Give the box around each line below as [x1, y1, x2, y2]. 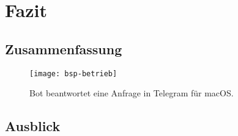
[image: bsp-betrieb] [29, 69, 117, 78]
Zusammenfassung [5, 39, 122, 58]
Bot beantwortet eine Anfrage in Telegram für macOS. [29, 87, 234, 99]
